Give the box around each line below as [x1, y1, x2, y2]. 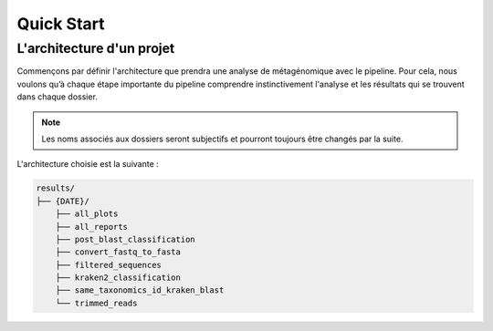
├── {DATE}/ [36, 196, 90, 206]
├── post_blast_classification [55, 233, 195, 244]
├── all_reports [55, 222, 128, 232]
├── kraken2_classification [55, 273, 182, 283]
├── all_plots [55, 209, 119, 219]
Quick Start [16, 14, 105, 34]
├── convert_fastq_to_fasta [55, 247, 182, 257]
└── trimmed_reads [55, 297, 138, 308]
